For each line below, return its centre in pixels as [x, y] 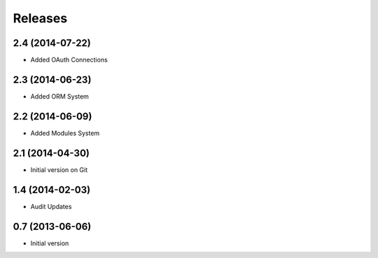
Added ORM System [59, 96]
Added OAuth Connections [69, 60]
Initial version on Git [59, 170]
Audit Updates [51, 206]
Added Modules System [65, 133]
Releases [40, 18]
